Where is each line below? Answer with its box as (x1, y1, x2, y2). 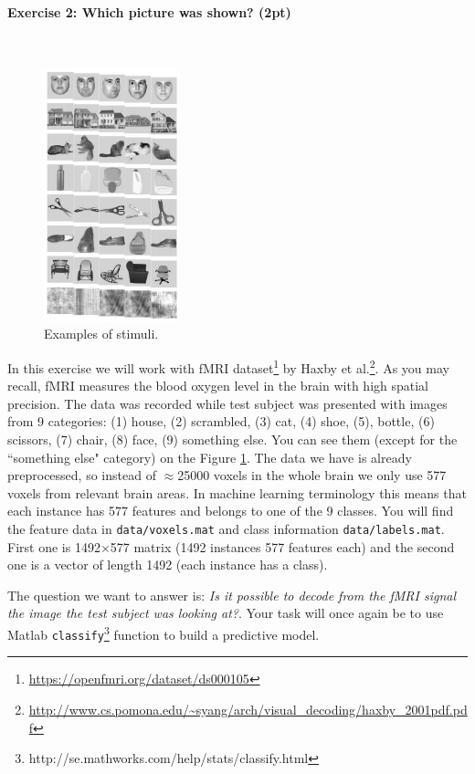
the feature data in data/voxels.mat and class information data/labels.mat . (7, 519, 445, 538)
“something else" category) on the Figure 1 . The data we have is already (7, 447, 412, 466)
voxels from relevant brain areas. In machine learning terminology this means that (7, 483, 467, 502)
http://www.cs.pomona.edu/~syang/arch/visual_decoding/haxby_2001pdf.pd (28, 699, 468, 718)
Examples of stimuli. (44, 324, 159, 343)
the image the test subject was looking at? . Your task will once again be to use (7, 603, 444, 622)
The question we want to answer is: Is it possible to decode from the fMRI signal (7, 585, 457, 604)
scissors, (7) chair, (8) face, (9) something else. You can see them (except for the (7, 430, 458, 449)
